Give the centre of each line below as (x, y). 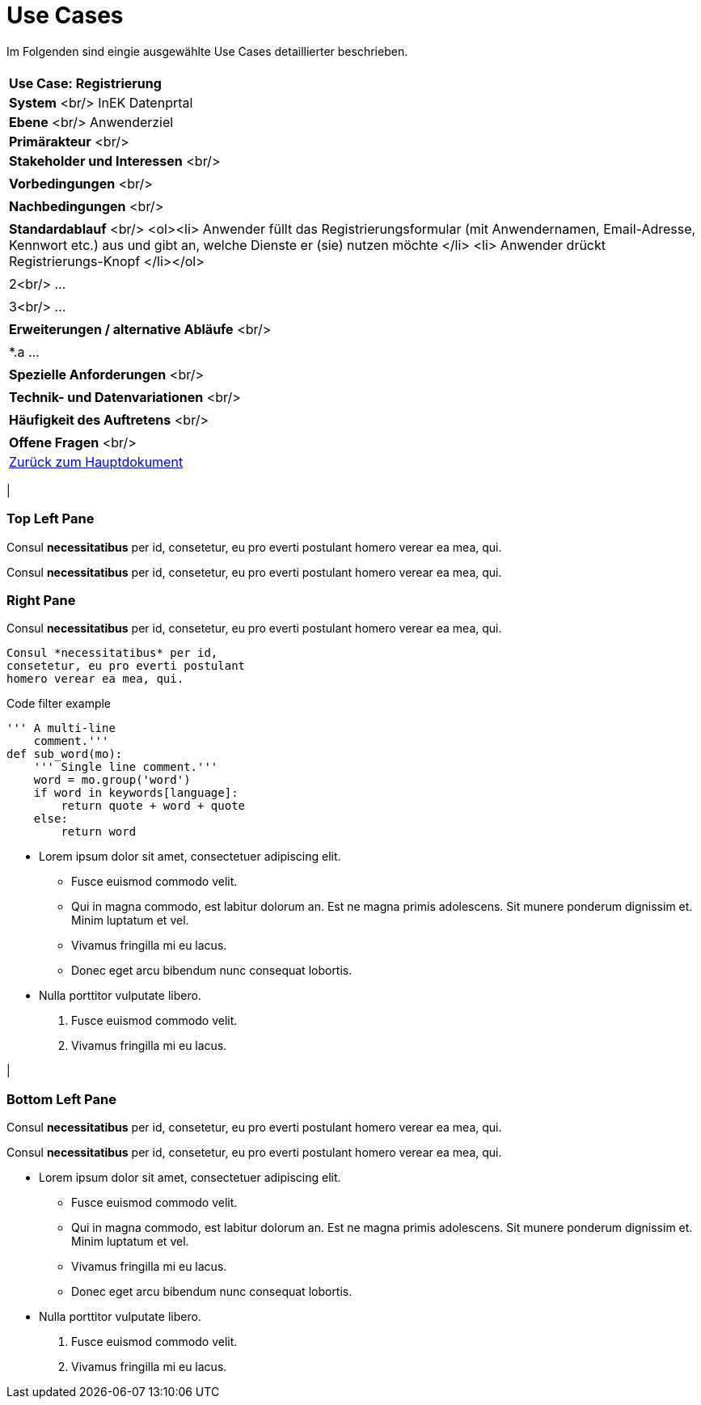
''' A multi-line (61, 728)
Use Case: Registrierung (85, 83)
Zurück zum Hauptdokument (96, 461)
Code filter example (59, 704)
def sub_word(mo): (65, 754)
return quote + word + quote (153, 806)
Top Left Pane (51, 519)
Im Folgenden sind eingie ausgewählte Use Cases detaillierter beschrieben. (207, 51)
